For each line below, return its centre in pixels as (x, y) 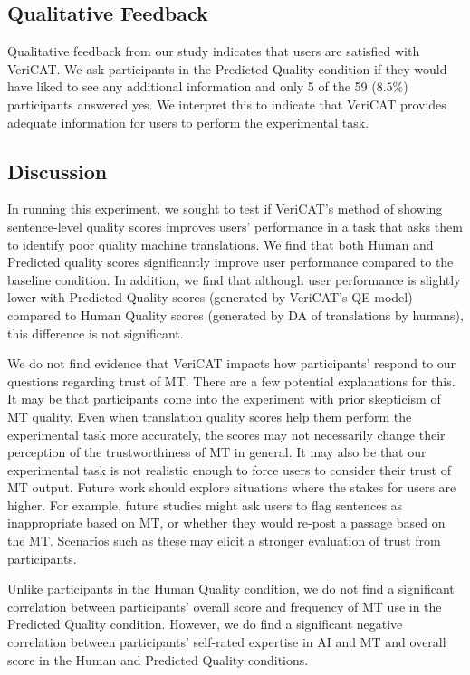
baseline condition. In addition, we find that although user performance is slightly (234, 279)
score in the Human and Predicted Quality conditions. (158, 659)
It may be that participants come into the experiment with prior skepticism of (224, 399)
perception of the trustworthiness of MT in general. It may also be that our (217, 452)
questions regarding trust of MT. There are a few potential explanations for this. (231, 380)
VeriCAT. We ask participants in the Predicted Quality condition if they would (227, 68)
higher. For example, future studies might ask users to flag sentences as (205, 504)
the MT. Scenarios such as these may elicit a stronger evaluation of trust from (224, 541)
